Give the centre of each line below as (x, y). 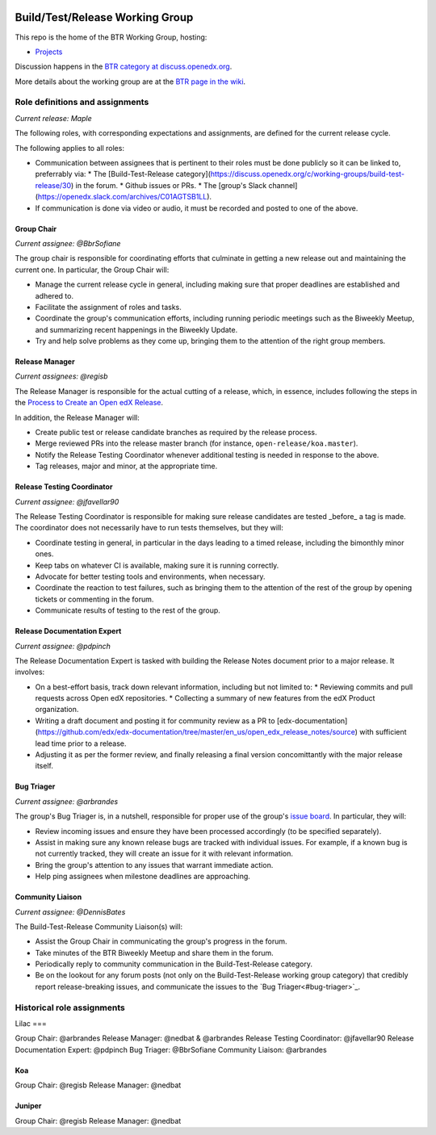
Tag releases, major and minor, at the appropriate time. (126, 466)
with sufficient (383, 732)
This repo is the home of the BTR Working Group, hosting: (111, 37)
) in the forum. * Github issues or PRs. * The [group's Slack (169, 185)
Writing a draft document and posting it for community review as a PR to (155, 720)
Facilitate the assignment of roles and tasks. (108, 307)
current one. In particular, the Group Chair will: (92, 270)
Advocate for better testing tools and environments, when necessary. (150, 576)
